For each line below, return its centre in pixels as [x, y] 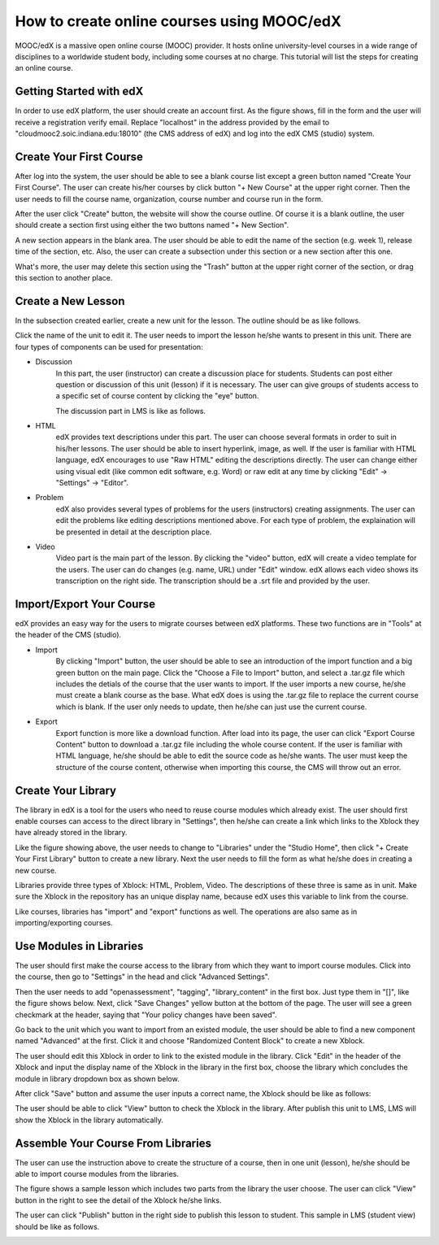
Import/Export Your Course [85, 604]
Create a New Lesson [70, 301]
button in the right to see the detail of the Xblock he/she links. [118, 1200]
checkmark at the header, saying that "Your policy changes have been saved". [146, 1014]
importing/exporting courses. [64, 923]
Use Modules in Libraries [79, 946]
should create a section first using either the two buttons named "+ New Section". [152, 225]
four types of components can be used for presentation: [109, 346]
